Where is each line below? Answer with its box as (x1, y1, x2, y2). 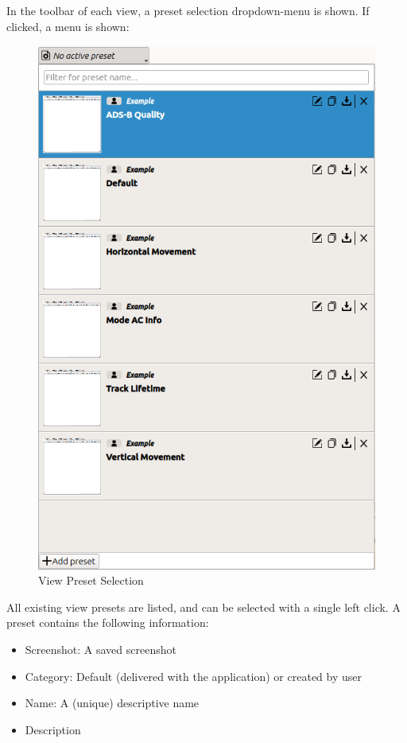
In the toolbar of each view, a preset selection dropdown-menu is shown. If (6, 2, 370, 18)
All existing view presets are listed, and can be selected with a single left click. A (6, 598, 401, 615)
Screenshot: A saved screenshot (25, 640, 176, 657)
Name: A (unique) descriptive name (25, 694, 200, 711)
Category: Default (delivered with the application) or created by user (25, 667, 362, 684)
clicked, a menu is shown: (6, 18, 130, 34)
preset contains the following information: (6, 614, 209, 631)
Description (25, 721, 81, 737)
